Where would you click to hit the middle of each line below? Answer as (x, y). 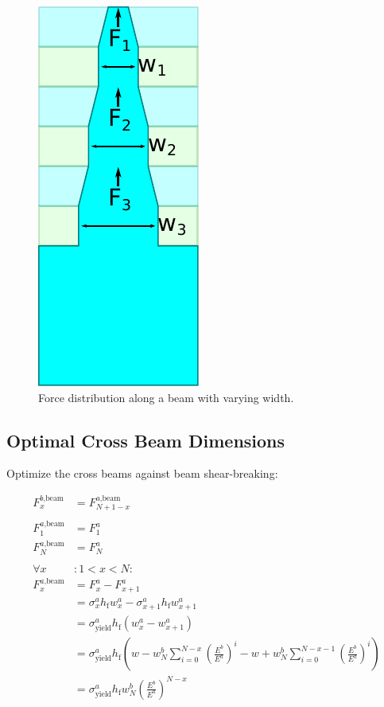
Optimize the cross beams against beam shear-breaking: (142, 473)
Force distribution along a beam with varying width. (166, 397)
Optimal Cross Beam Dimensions (146, 440)
